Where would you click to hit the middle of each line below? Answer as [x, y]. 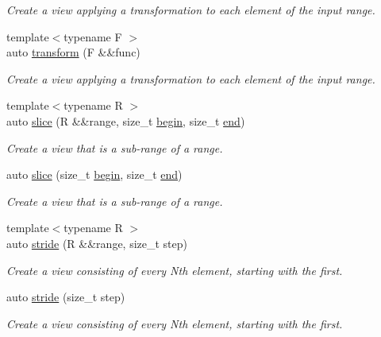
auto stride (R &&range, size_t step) [97, 243]
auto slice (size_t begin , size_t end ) [94, 174]
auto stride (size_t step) [66, 297]
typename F [93, 36]
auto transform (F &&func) [73, 52]
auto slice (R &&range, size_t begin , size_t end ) [126, 120]
